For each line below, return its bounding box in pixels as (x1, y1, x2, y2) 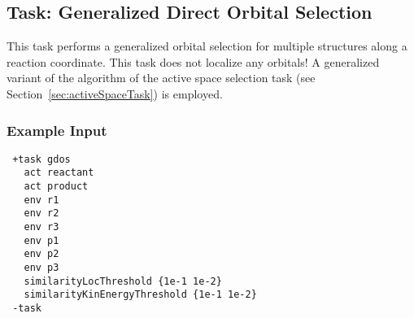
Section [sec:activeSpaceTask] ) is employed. (7, 85, 223, 102)
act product (24, 181, 89, 193)
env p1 (24, 234, 59, 246)
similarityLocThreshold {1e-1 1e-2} (24, 275, 222, 287)
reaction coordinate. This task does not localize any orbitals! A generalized (7, 53, 380, 70)
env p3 (24, 262, 59, 274)
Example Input (7, 120, 107, 140)
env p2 (24, 248, 59, 260)
